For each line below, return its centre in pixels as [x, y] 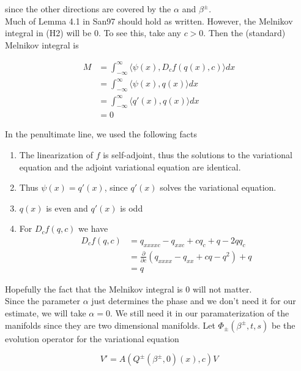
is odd [132, 208]
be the [283, 325]
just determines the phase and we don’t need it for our [194, 301]
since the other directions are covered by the [88, 9]
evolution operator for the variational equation [92, 338]
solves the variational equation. [218, 187]
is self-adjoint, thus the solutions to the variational [198, 154]
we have [93, 228]
